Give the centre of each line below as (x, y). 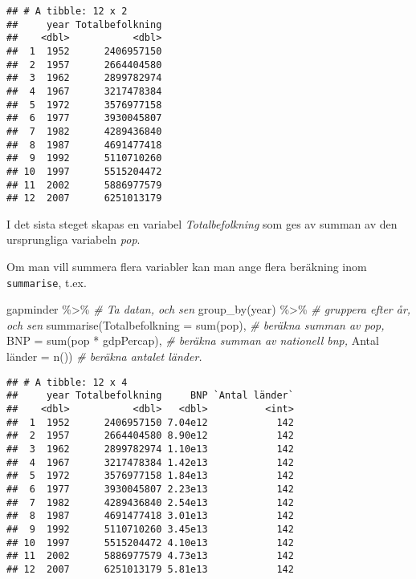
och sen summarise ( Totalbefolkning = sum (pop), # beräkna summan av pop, (196, 324)
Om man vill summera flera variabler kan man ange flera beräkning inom (187, 267)
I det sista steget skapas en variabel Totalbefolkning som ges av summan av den (202, 223)
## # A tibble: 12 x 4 (67, 382)
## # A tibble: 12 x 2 (67, 11)
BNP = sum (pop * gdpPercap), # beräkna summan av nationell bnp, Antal (193, 340)
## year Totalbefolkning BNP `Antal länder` (150, 396)
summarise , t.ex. (47, 282)
